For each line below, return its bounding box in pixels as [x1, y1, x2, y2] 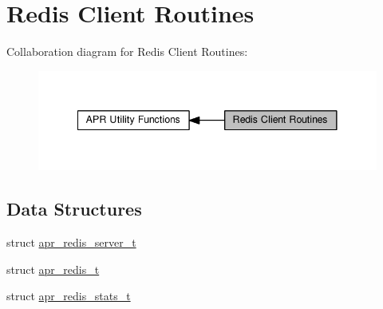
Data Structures [6, 196, 142, 221]
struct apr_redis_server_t [6, 234, 136, 251]
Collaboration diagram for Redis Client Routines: [6, 43, 248, 60]
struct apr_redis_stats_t [6, 287, 131, 304]
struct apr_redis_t [6, 260, 100, 277]
